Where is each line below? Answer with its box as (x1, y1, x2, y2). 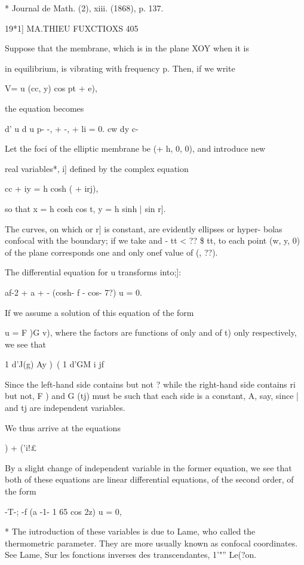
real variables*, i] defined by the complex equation (5, 162, 189, 174)
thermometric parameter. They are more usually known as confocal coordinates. (5, 536, 298, 549)
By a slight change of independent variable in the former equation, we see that (5, 461, 292, 474)
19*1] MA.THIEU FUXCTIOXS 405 (5, 22, 139, 34)
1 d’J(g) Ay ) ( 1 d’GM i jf (5, 358, 104, 370)
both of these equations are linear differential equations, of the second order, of (5, 473, 294, 486)
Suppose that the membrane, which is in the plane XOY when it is (5, 42, 249, 54)
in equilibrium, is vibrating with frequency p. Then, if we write (5, 62, 235, 74)
